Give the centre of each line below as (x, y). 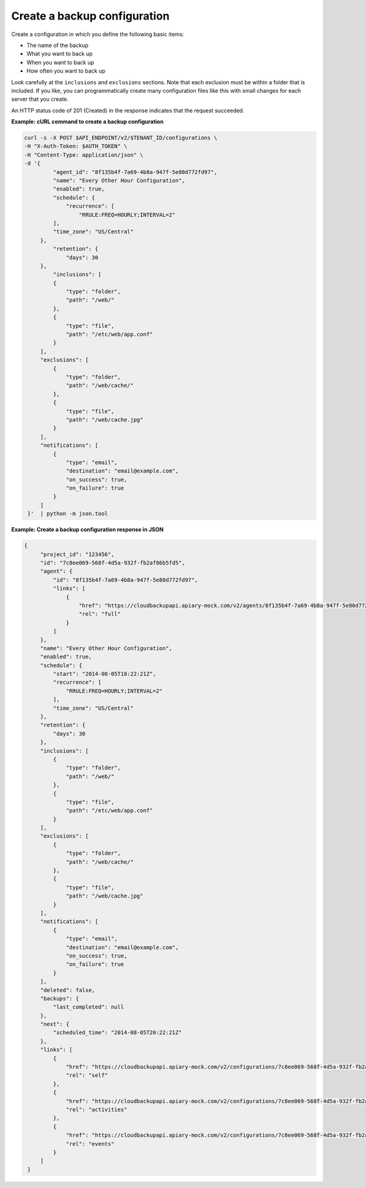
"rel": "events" (90, 1144)
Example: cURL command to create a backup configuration (88, 121)
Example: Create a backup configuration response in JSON (88, 530)
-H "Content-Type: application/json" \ (84, 155)
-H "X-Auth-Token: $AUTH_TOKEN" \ (76, 146)
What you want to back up (59, 54)
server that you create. (40, 99)
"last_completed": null (88, 1007)
